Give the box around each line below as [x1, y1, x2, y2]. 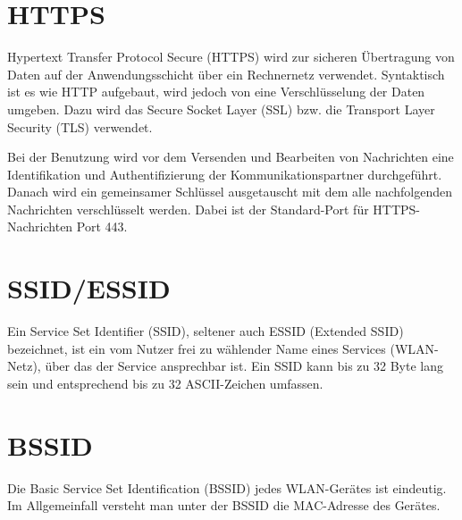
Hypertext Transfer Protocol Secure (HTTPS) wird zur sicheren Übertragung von [7, 47, 455, 66]
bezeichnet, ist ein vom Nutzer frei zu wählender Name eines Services [7, 339, 386, 357]
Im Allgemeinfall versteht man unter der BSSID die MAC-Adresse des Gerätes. [7, 496, 441, 515]
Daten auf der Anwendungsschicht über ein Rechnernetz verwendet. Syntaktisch [7, 64, 445, 83]
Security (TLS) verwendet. [7, 117, 153, 136]
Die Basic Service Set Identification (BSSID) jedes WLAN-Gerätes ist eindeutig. [7, 478, 447, 497]
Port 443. [76, 217, 128, 236]
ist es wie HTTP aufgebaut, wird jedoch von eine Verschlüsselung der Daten [7, 82, 425, 101]
